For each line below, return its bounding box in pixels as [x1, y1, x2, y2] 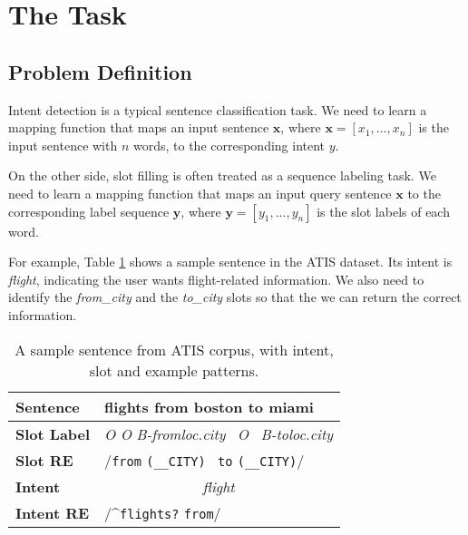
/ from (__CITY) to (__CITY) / [104, 449, 305, 471]
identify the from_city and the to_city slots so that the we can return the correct [8, 287, 462, 306]
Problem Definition [8, 57, 192, 85]
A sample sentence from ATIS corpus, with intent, [15, 338, 334, 360]
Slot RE [15, 449, 73, 471]
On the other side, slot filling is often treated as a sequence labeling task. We [8, 166, 436, 185]
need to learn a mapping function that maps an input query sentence [8, 183, 392, 202]
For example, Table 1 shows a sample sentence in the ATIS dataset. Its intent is [8, 252, 453, 271]
